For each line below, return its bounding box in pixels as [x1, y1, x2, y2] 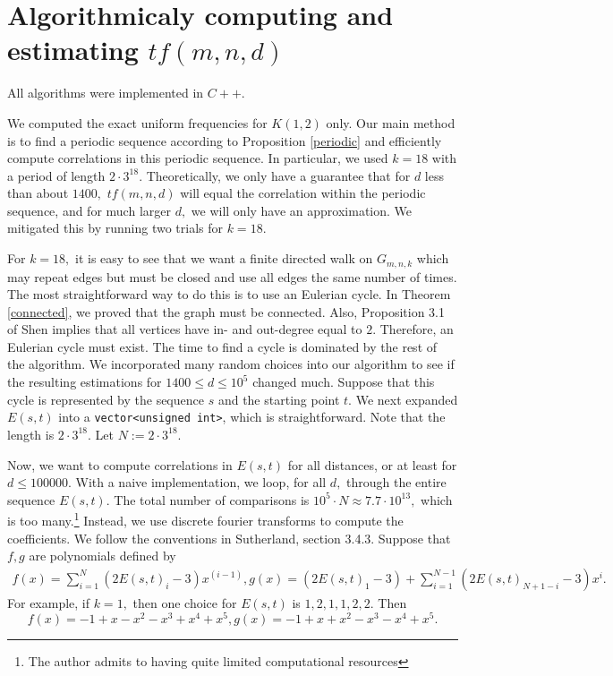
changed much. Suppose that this [252, 372, 435, 391]
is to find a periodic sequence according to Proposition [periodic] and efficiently [7, 131, 442, 150]
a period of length [7, 166, 106, 184]
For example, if [7, 593, 90, 612]
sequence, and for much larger [7, 201, 171, 219]
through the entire [346, 473, 447, 492]
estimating [7, 31, 139, 68]
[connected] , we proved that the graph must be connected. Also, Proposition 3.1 [7, 302, 445, 321]
